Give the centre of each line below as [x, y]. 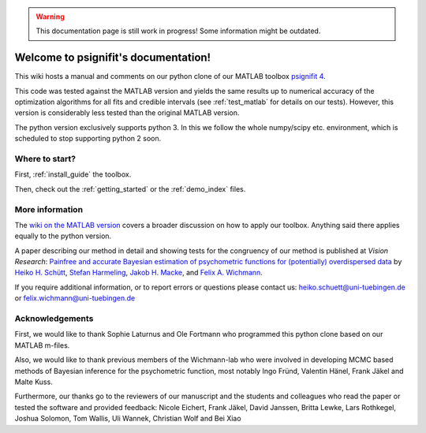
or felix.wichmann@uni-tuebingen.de [75, 298]
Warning [50, 17]
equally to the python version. [63, 236]
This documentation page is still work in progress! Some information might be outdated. [178, 31]
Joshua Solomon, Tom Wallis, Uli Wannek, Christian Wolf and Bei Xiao [128, 419]
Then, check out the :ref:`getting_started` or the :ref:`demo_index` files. [130, 189]
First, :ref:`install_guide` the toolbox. [73, 174]
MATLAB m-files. [42, 345]
